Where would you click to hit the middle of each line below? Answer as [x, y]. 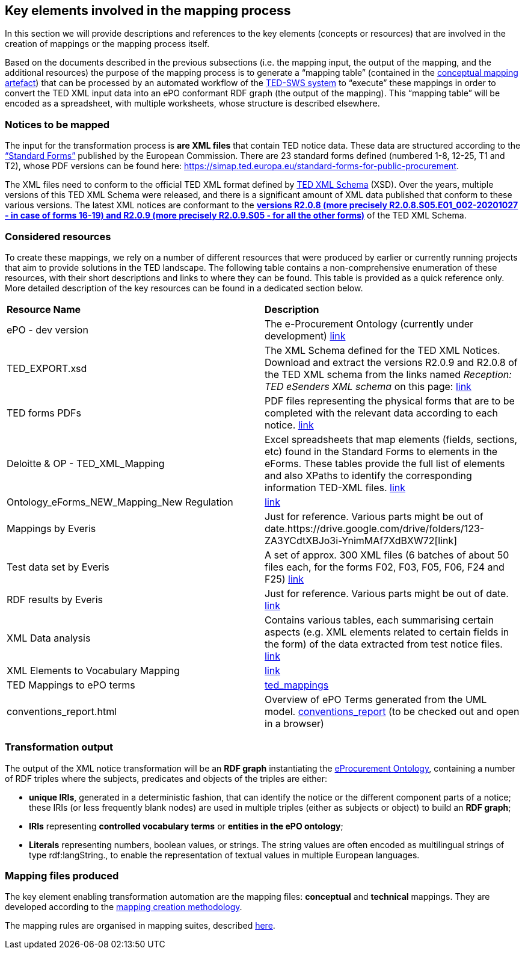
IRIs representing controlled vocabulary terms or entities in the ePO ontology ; [186, 826]
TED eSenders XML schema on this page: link [368, 386]
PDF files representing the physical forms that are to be [390, 401]
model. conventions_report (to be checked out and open [392, 711]
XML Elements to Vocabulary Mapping [93, 670]
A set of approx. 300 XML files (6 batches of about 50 [387, 555]
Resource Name [44, 309]
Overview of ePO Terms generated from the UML [376, 699]
